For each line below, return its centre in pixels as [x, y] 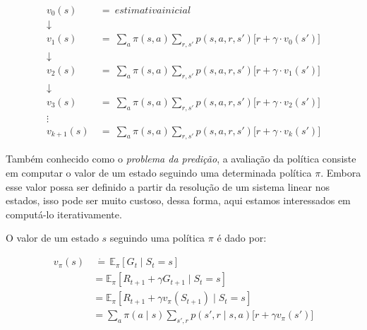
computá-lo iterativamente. [64, 214]
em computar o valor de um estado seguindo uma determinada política [159, 173]
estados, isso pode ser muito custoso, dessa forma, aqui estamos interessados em [178, 200]
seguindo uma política [157, 238]
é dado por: [242, 238]
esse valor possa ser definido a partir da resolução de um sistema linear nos [168, 186]
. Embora [341, 173]
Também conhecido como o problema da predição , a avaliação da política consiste [181, 159]
